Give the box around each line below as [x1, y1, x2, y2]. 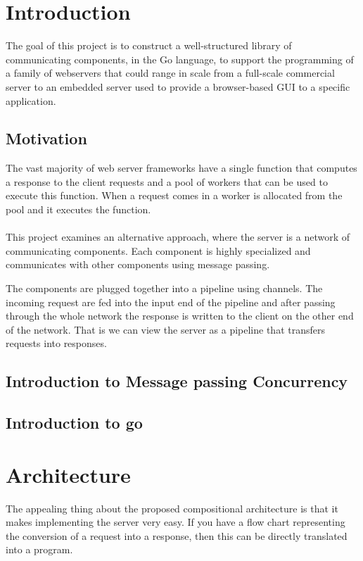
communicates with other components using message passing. [6, 257, 270, 272]
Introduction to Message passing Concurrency [6, 370, 348, 392]
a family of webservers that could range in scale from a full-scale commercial [6, 65, 335, 80]
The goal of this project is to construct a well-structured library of [6, 38, 292, 53]
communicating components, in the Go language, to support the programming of [6, 51, 354, 66]
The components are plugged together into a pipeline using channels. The [6, 281, 323, 296]
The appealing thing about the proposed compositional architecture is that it [6, 500, 338, 515]
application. [6, 93, 56, 108]
